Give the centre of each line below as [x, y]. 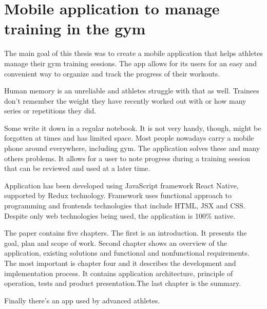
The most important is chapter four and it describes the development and [120, 263]
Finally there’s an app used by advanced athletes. [82, 300]
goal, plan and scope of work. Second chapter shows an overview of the [116, 243]
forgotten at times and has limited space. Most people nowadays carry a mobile [129, 138]
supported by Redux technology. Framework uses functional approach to [118, 195]
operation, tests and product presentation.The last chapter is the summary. [123, 283]
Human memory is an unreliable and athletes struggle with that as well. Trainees [132, 91]
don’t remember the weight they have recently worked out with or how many [125, 100]
